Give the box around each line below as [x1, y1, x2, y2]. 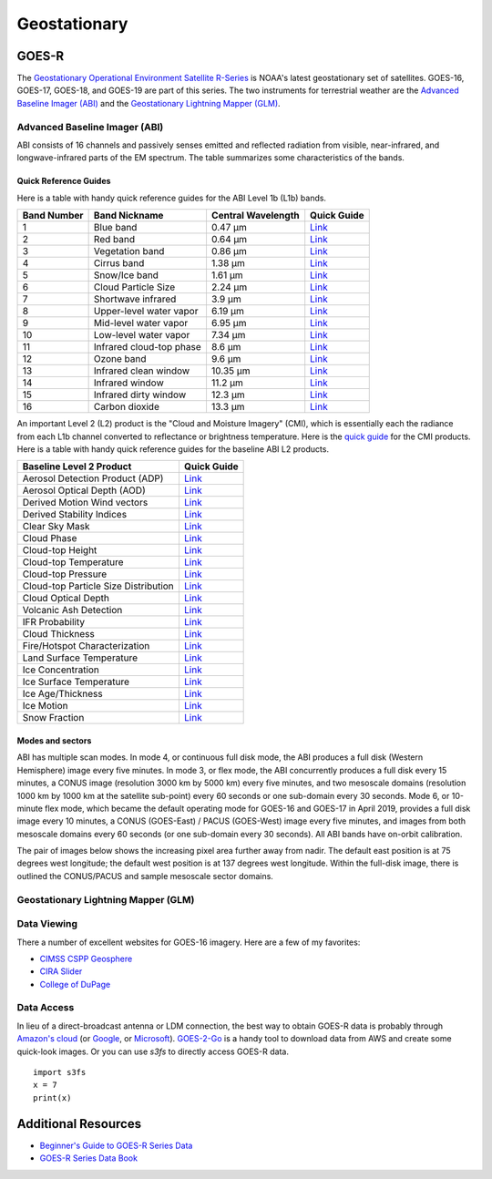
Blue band [93, 221, 138, 234]
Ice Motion [22, 700, 68, 713]
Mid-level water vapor [93, 317, 189, 330]
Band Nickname [93, 210, 164, 222]
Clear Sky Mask [22, 520, 90, 533]
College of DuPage [39, 979, 111, 989]
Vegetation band [93, 245, 165, 258]
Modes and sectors [16, 734, 92, 746]
